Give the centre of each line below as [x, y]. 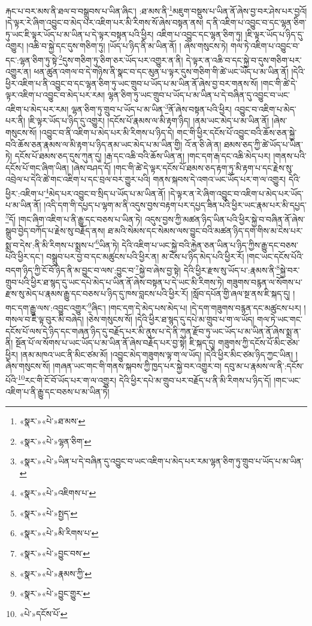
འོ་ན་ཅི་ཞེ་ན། [203, 144]
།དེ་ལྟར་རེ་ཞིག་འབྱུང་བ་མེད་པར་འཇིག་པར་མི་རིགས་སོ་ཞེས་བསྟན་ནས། [104, 22]
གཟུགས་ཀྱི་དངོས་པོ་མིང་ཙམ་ [259, 343]
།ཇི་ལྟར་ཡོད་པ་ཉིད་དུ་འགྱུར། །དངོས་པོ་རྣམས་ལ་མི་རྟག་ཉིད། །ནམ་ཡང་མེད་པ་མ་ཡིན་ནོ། [149, 121]
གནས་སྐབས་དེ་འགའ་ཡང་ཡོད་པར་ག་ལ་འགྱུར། [219, 179]
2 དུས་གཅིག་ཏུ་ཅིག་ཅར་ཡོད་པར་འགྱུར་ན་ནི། [121, 59]
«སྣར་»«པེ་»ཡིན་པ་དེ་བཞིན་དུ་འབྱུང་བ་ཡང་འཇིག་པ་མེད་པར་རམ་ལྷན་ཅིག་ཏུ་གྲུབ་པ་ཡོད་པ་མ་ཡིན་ [161, 461]
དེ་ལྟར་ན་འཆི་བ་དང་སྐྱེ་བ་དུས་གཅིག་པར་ [244, 60]
